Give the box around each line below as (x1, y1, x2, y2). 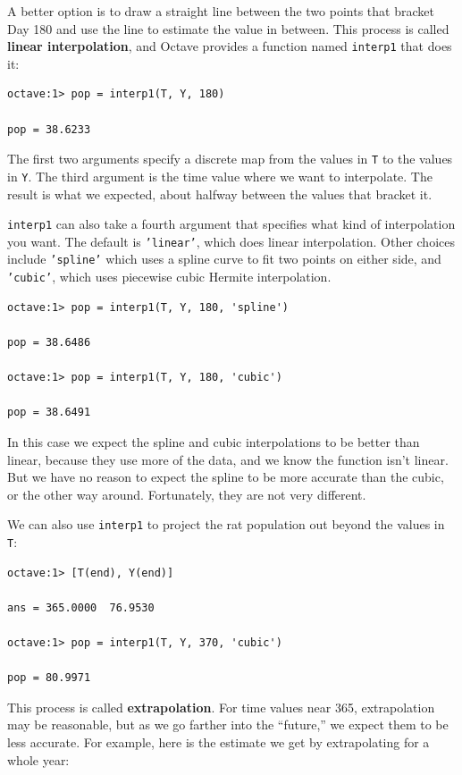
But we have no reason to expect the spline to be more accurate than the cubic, (7, 468, 444, 486)
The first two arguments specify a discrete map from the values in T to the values (7, 149, 453, 168)
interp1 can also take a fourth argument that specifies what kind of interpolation (7, 215, 456, 233)
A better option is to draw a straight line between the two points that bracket (7, 2, 434, 20)
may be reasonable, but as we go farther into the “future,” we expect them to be (7, 715, 449, 734)
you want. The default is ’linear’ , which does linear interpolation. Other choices (7, 232, 455, 250)
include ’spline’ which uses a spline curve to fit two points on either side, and (7, 249, 441, 268)
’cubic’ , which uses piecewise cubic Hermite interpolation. (7, 267, 332, 286)
